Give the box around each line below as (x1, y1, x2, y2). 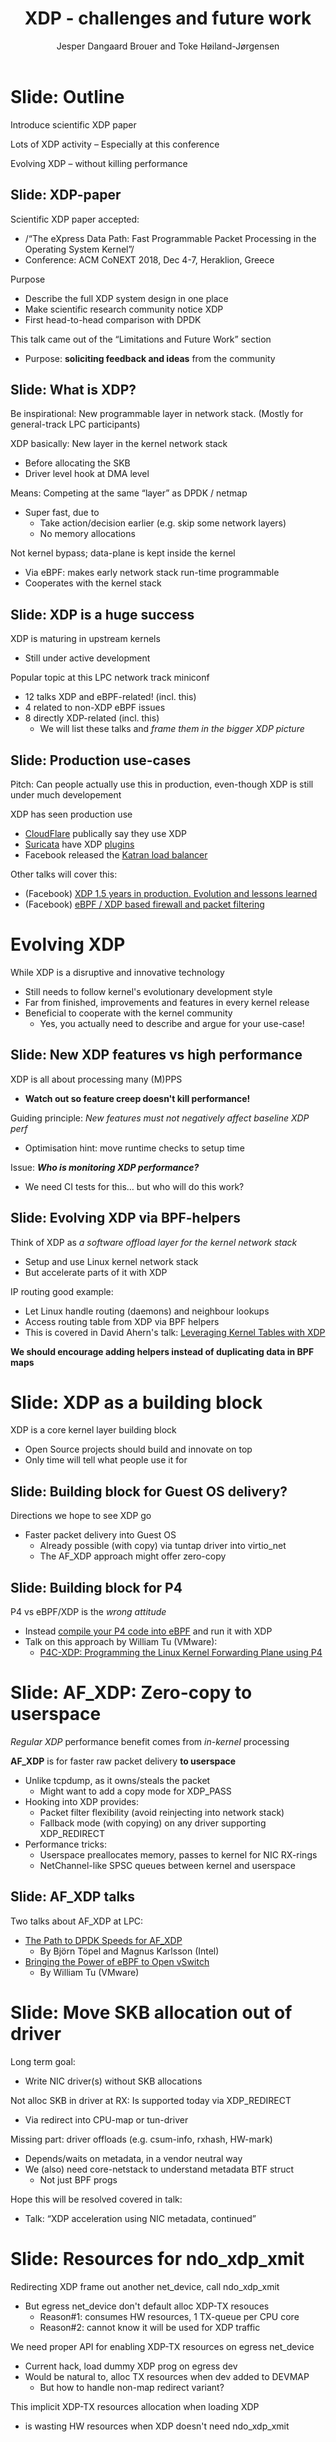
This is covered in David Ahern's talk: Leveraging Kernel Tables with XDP (24, 1326, 326, 1338)
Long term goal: (10, 2055, 76, 2067)
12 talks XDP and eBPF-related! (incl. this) (24, 691, 197, 703)
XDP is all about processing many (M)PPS (10, 1073, 183, 1085)
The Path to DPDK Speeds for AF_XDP (24, 1934, 183, 1946)
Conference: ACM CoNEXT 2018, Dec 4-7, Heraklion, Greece (24, 253, 275, 266)
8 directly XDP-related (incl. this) (24, 712, 160, 724)
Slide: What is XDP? (10, 381, 137, 398)
